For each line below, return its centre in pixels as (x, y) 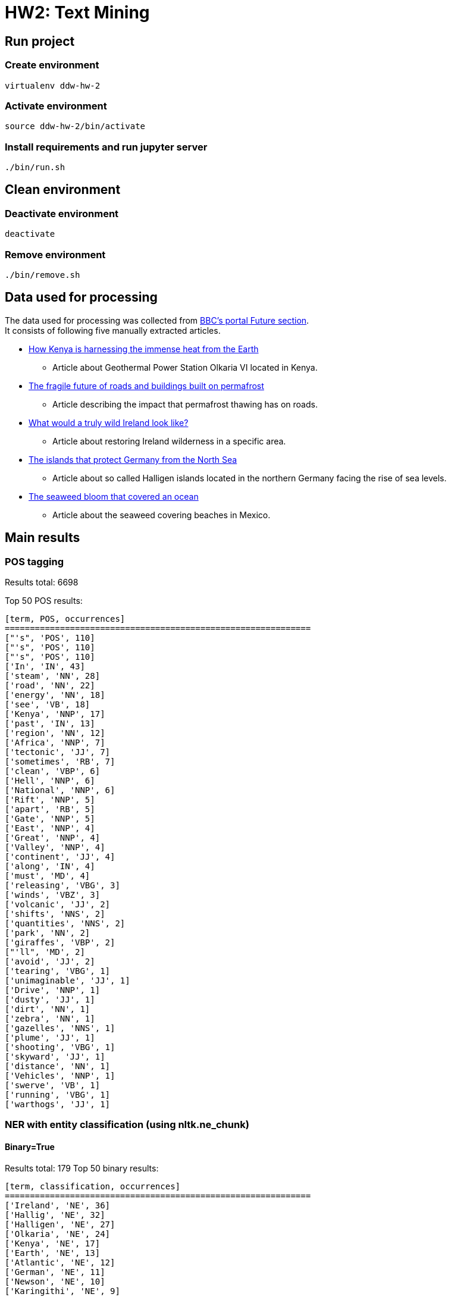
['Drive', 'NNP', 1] (53, 990)
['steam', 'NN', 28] (53, 676)
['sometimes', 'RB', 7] (60, 762)
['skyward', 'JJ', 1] (55, 1057)
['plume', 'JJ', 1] (50, 1038)
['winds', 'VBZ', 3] (53, 895)
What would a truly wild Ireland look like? (109, 422)
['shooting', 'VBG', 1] (60, 1047)
